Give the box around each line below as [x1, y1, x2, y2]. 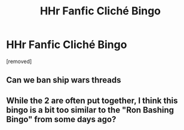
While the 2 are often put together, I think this [6, 95, 178, 105]
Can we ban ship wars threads [6, 75, 121, 85]
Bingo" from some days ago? [6, 114, 116, 124]
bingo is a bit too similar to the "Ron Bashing [6, 105, 174, 115]
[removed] [6, 58, 32, 65]
